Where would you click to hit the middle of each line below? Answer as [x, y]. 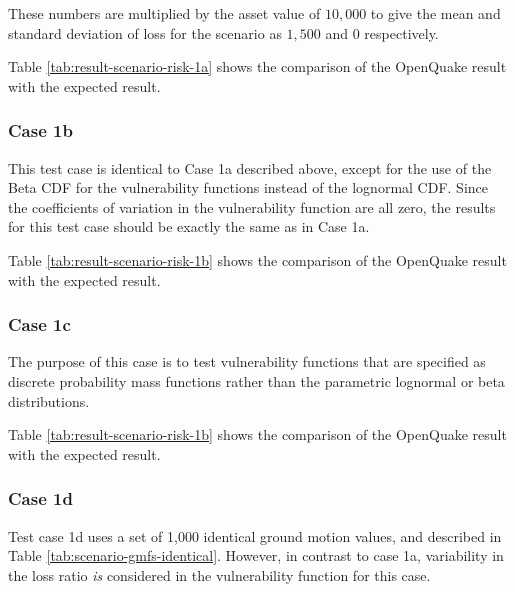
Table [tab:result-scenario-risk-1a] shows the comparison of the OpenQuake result [257, 66]
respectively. [401, 32]
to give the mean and [435, 13]
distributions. [49, 400]
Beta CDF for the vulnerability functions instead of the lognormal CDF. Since [248, 187]
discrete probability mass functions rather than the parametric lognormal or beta [256, 380]
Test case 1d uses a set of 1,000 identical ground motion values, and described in [255, 535]
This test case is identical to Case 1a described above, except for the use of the [250, 167]
